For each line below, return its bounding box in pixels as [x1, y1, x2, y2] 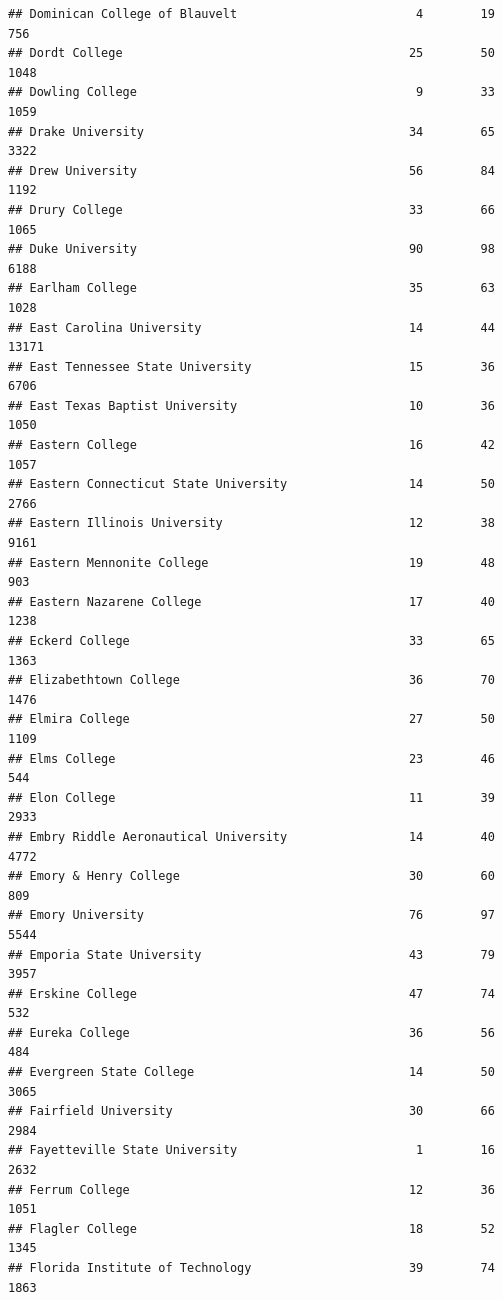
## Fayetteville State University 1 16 [8, 1143, 495, 1158]
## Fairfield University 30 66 [8, 1104, 495, 1119]
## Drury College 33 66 [8, 202, 495, 217]
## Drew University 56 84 [8, 163, 495, 178]
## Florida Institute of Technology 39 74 [8, 1261, 495, 1275]
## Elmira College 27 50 [8, 712, 495, 727]
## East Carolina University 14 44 [8, 320, 495, 335]
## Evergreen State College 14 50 [8, 1065, 495, 1080]
